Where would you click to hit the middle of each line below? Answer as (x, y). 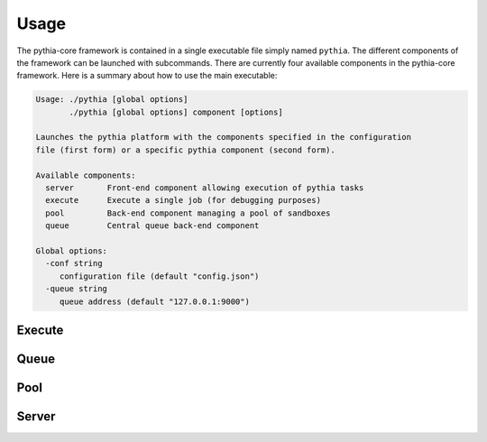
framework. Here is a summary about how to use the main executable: (147, 76)
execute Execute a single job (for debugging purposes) (184, 200)
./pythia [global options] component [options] (176, 112)
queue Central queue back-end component (152, 226)
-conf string (74, 263)
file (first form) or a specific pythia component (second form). (185, 150)
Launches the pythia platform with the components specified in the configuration (224, 137)
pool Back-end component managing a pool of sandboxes (188, 213)
